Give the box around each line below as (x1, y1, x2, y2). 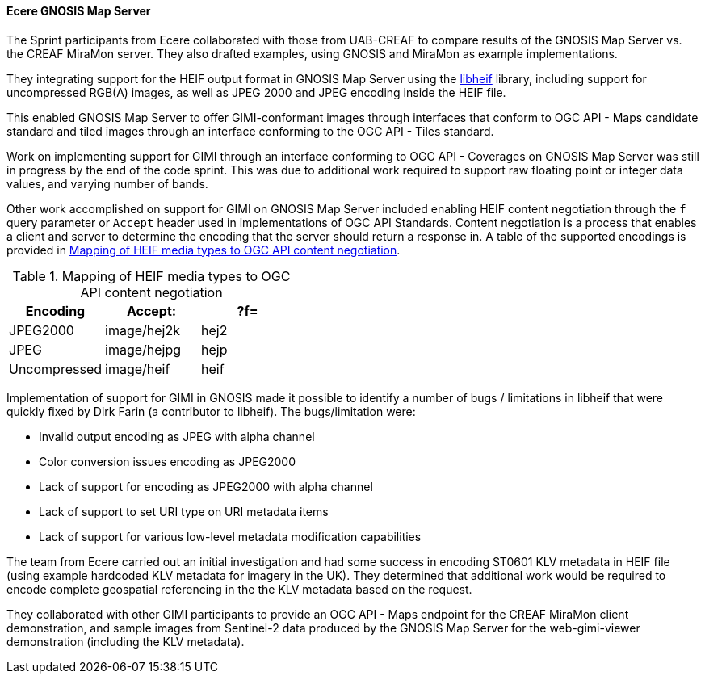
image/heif (105, 360, 170, 377)
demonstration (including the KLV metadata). (6, 634, 245, 649)
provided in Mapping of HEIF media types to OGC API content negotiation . (6, 242, 401, 257)
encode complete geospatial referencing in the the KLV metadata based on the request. (6, 581, 472, 596)
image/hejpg (105, 341, 182, 358)
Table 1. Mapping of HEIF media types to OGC (12, 267, 291, 284)
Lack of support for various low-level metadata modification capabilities (39, 529, 422, 544)
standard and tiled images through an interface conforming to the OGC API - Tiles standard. (6, 124, 494, 138)
